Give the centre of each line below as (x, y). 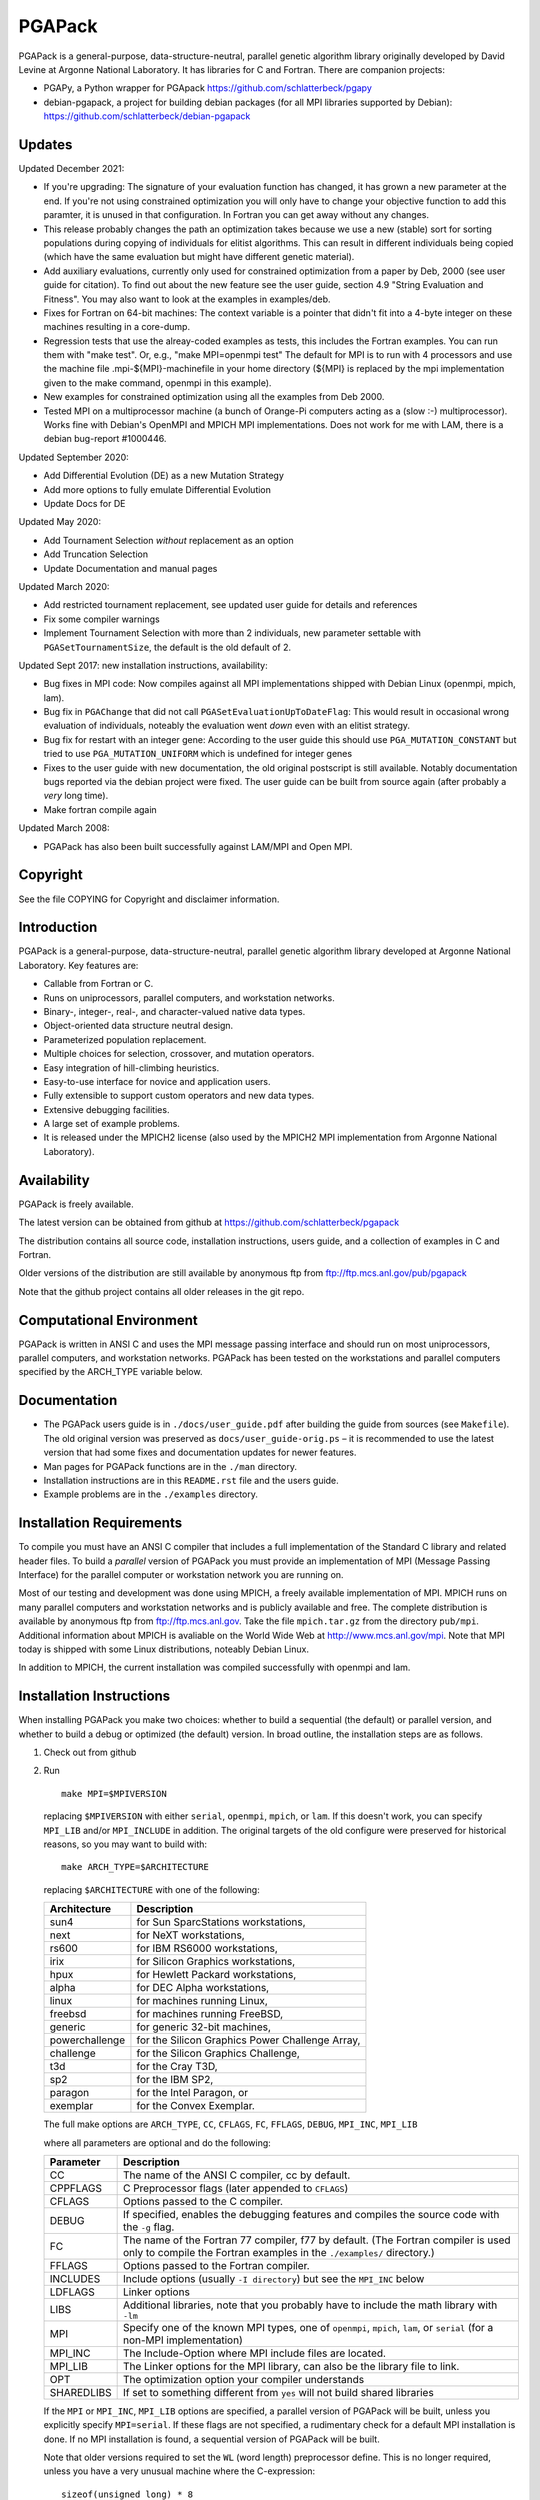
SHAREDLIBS (80, 2392)
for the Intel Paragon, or (192, 2093)
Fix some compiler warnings (101, 619)
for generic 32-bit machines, (204, 2027)
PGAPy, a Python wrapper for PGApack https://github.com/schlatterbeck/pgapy (207, 88)
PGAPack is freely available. (76, 1204)
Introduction (58, 927)
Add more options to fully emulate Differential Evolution (157, 489)
